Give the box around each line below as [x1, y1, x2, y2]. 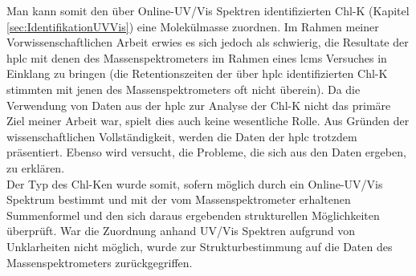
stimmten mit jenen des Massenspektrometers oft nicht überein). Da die [6, 80, 361, 97]
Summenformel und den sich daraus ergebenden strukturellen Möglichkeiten [6, 206, 380, 223]
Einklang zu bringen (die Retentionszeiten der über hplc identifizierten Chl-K [6, 65, 388, 82]
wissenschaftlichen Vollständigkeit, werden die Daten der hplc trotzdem [6, 128, 357, 144]
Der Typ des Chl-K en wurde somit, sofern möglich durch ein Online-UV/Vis [6, 175, 383, 192]
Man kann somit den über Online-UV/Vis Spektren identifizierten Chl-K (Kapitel [6, 2, 410, 18]
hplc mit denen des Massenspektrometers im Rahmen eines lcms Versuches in [6, 49, 387, 66]
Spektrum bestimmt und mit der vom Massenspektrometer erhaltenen [6, 191, 351, 208]
